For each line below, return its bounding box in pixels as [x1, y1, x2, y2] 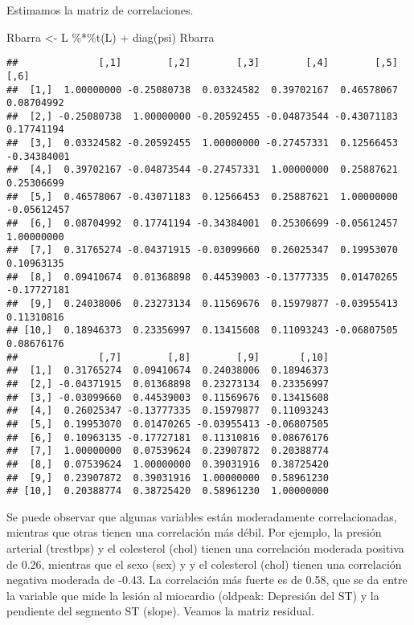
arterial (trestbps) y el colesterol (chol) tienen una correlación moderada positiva [6, 540, 404, 557]
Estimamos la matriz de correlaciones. [6, 2, 194, 18]
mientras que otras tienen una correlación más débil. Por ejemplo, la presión [6, 524, 382, 541]
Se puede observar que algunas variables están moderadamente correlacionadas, [6, 508, 397, 525]
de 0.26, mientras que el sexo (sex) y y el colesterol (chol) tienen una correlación [6, 555, 402, 572]
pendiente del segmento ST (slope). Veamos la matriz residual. [6, 603, 315, 619]
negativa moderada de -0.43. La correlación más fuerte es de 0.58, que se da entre [6, 571, 408, 588]
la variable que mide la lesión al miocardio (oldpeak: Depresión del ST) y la [6, 586, 379, 603]
